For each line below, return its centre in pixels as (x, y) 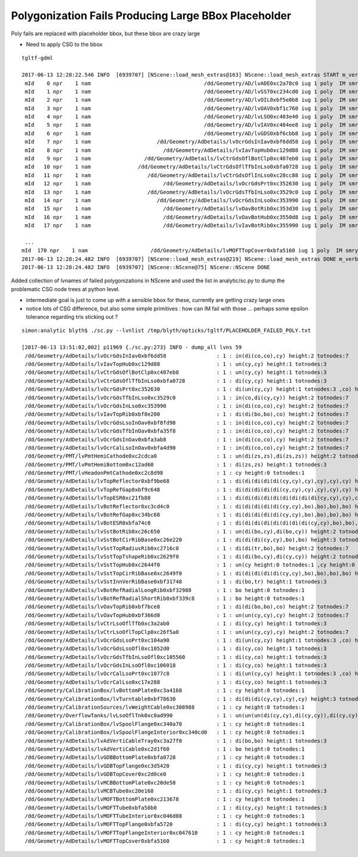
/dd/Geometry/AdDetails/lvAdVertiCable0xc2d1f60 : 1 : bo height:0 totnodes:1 (165, 749)
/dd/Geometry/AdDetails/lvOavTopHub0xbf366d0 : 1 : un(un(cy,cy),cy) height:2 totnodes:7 (187, 615)
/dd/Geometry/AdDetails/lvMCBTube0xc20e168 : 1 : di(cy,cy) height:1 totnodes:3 (176, 791)
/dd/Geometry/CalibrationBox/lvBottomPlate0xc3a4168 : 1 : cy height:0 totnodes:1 (165, 690)
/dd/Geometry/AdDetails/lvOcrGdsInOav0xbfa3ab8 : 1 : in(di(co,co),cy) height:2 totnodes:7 (187, 439)
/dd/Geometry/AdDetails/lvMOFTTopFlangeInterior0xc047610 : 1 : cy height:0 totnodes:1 (165, 832)
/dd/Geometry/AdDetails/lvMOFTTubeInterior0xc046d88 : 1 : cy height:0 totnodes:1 (165, 816)
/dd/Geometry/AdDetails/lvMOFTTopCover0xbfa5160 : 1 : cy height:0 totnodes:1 (165, 841)
